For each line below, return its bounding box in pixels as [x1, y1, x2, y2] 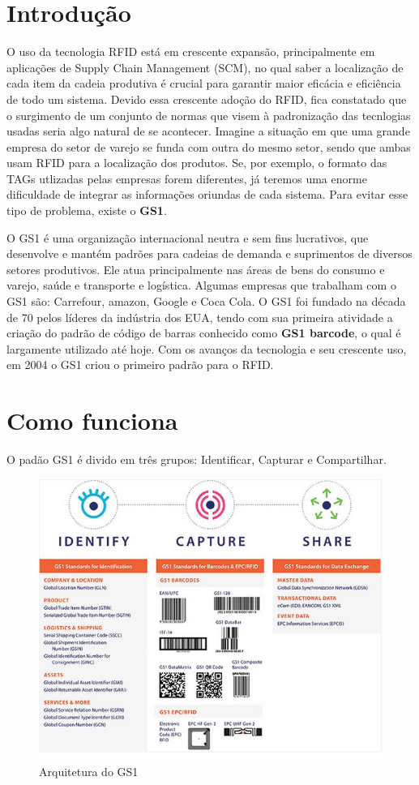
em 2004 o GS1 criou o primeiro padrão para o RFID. [6, 356, 274, 373]
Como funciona [6, 404, 178, 437]
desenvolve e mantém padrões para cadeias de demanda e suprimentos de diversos [6, 245, 413, 262]
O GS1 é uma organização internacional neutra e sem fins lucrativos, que [6, 229, 369, 246]
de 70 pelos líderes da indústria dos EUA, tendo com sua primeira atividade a [6, 308, 393, 325]
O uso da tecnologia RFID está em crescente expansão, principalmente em [6, 43, 375, 60]
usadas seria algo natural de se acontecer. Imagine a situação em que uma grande [6, 122, 410, 139]
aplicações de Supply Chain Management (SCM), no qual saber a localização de [6, 58, 404, 75]
